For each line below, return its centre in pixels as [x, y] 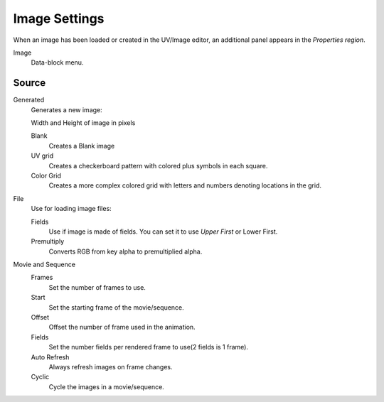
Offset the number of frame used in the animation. [122, 327]
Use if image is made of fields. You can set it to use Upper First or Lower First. [163, 232]
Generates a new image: [66, 109]
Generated [29, 100]
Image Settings [59, 18]
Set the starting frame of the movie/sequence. [116, 307]
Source [30, 83]
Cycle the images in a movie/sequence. [107, 386]
